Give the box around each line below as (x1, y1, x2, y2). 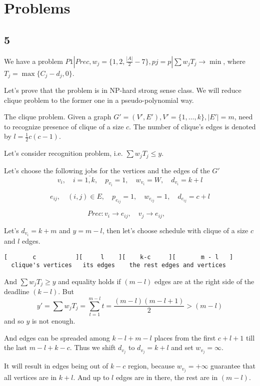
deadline (4, 286, 29, 297)
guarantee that (210, 361, 255, 371)
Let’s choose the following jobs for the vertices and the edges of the (4, 165, 210, 175)
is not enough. (31, 316, 75, 326)
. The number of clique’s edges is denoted (129, 121, 256, 131)
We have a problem (4, 55, 63, 66)
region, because (128, 361, 175, 371)
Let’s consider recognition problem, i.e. (4, 148, 123, 158)
